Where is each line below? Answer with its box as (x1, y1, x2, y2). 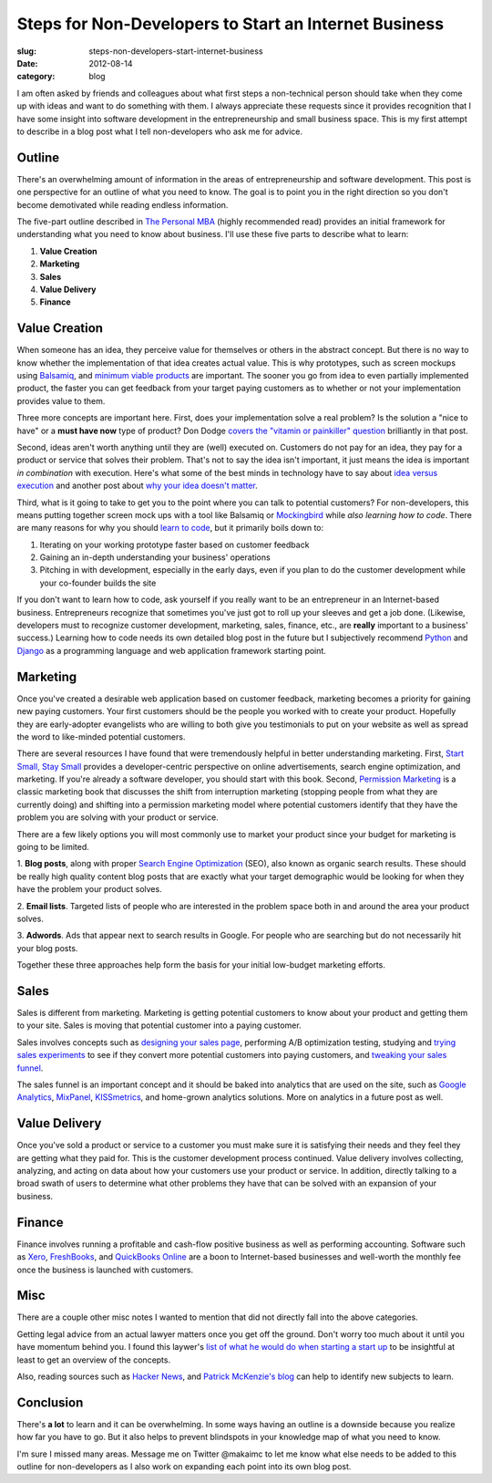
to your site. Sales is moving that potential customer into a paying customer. (16, 1020, 302, 1031)
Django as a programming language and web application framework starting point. (16, 645, 327, 656)
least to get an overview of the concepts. (16, 1354, 171, 1365)
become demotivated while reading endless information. (16, 199, 229, 210)
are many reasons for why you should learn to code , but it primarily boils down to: (16, 523, 324, 534)
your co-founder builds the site (39, 577, 157, 588)
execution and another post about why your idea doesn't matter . (16, 480, 259, 492)
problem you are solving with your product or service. (16, 812, 219, 823)
